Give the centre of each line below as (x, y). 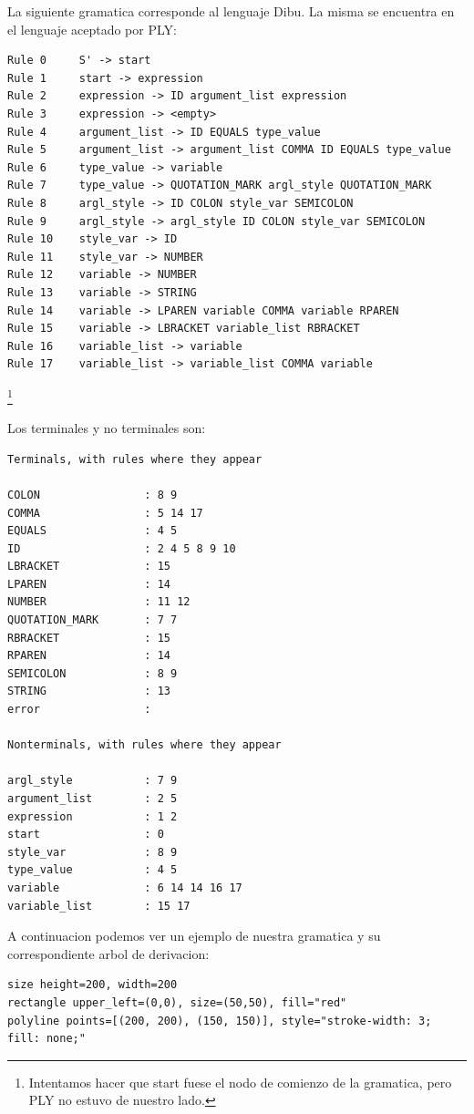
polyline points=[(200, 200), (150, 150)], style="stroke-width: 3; (220, 1021)
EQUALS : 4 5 (93, 531)
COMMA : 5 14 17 (105, 513)
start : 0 (86, 835)
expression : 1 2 (93, 816)
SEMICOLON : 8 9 (93, 673)
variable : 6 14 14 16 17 (125, 887)
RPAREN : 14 (89, 656)
